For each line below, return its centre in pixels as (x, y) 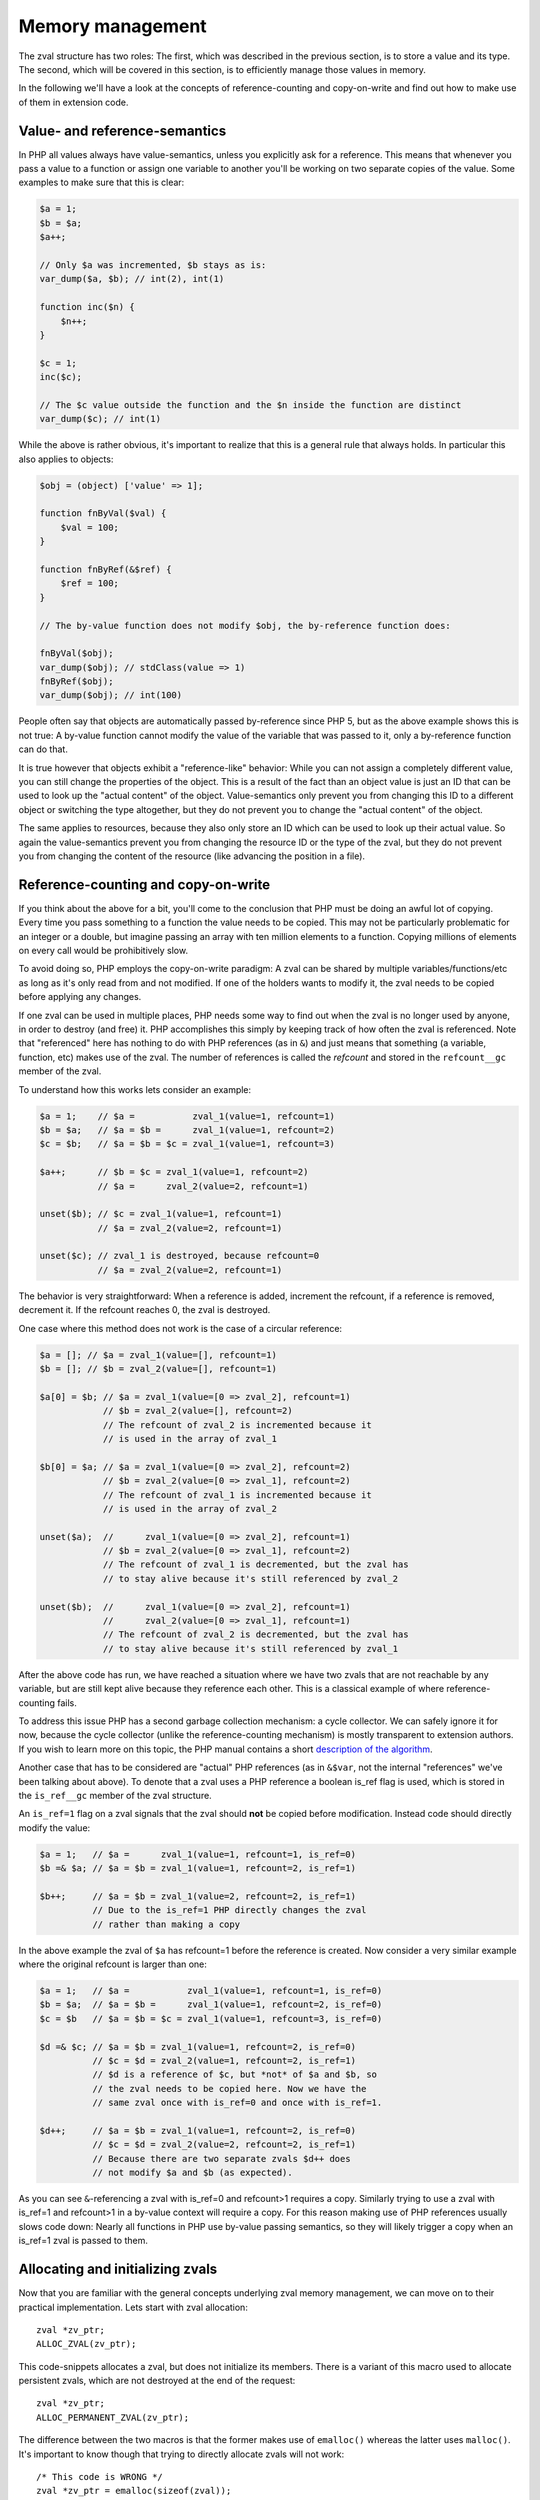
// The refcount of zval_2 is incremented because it (237, 1424)
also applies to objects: (66, 459)
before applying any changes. (80, 997)
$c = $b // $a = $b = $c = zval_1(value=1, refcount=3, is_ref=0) (211, 2018)
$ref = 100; (90, 583)
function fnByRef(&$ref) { (105, 569)
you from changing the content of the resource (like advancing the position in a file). (191, 856)
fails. (66, 1702)
